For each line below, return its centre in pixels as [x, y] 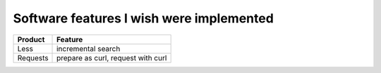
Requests [33, 58]
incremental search [89, 48]
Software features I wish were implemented [144, 18]
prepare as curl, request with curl [112, 58]
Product [31, 39]
